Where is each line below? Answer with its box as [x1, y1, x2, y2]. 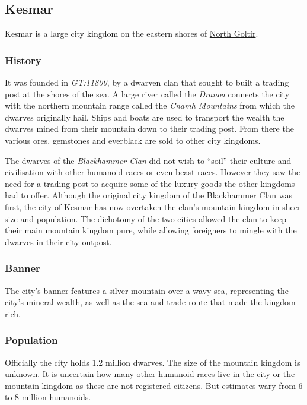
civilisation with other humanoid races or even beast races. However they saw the [5, 166, 300, 178]
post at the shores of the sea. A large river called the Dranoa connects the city [5, 87, 290, 100]
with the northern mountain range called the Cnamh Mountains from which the [5, 99, 295, 112]
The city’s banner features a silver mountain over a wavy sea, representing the [5, 284, 289, 296]
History [5, 52, 41, 67]
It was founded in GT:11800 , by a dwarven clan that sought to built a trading [5, 76, 289, 88]
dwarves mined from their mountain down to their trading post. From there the [5, 122, 294, 135]
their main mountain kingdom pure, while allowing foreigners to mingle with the [5, 224, 297, 236]
